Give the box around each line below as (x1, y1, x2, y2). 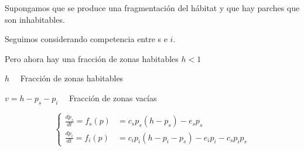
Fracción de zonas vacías (69, 91, 157, 104)
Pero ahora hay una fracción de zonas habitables (5, 52, 179, 64)
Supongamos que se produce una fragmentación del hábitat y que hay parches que (5, 2, 300, 13)
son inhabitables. (5, 13, 65, 25)
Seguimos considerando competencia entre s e (5, 33, 168, 45)
